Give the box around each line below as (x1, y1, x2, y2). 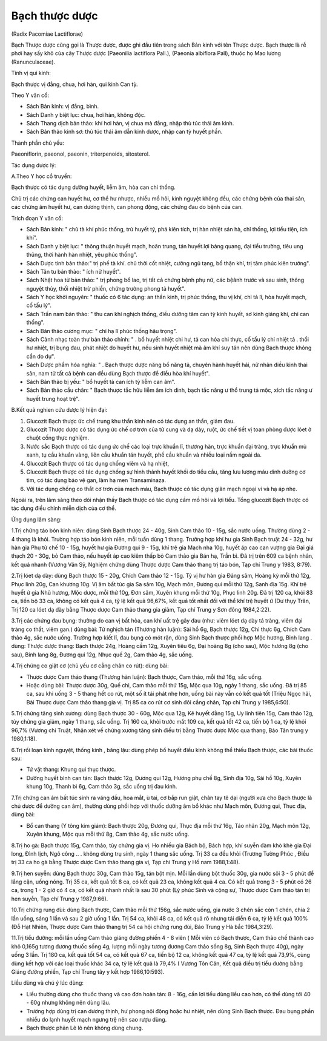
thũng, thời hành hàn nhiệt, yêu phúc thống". (26, 251, 137, 259)
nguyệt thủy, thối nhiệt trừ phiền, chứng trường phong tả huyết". (26, 285, 186, 292)
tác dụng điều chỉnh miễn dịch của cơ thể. (11, 504, 116, 512)
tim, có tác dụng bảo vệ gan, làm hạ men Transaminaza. (26, 477, 167, 484)
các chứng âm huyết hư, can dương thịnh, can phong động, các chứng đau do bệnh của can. (11, 203, 243, 211)
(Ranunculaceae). (11, 58, 56, 65)
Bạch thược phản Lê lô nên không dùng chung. (26, 1024, 144, 1032)
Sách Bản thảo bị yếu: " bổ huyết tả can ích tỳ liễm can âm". (26, 378, 176, 385)
